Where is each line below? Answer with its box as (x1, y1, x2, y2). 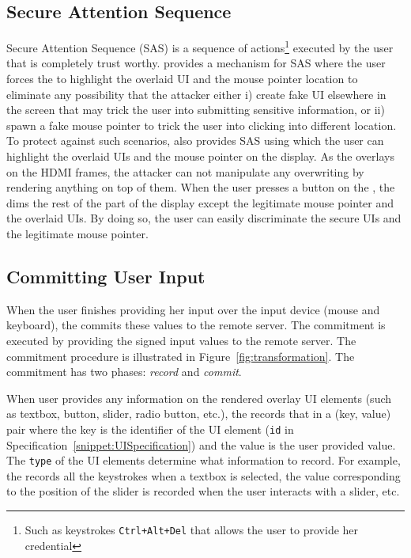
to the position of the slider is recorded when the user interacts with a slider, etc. (6, 483, 400, 499)
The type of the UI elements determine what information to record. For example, (6, 452, 401, 469)
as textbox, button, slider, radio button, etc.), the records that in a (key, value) (6, 405, 391, 422)
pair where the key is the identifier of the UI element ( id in (6, 420, 294, 437)
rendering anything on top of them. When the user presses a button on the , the (6, 179, 395, 195)
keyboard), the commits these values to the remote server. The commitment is (6, 317, 386, 333)
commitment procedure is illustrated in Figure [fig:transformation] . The (6, 347, 355, 364)
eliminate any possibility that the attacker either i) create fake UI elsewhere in (6, 85, 386, 102)
